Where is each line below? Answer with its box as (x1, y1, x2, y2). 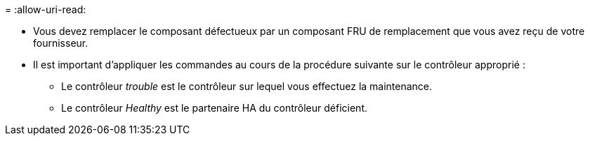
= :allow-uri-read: (5, 3, 86, 15)
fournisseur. (33, 37, 88, 49)
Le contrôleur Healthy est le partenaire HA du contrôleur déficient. (61, 102, 367, 114)
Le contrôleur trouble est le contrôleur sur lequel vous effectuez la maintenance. (61, 80, 433, 92)
